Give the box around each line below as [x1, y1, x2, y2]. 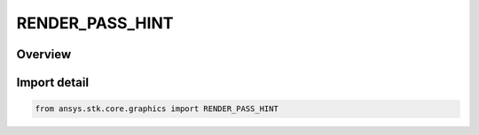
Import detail [16, 75, 89, 90]
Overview [16, 47, 72, 62]
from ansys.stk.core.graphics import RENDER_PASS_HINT [35, 104, 279, 114]
